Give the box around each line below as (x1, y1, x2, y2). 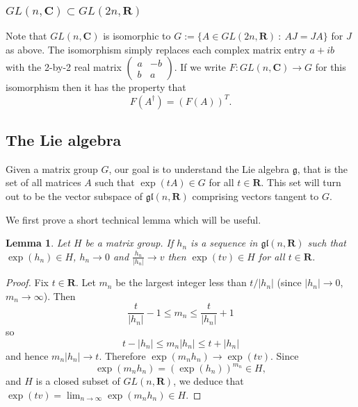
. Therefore (99, 348, 146, 363)
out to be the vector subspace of (6, 188, 143, 203)
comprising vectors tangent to (192, 188, 319, 203)
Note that (6, 28, 47, 43)
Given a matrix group (6, 161, 98, 176)
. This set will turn (261, 175, 341, 190)
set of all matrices (6, 175, 81, 190)
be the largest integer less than (115, 275, 247, 290)
